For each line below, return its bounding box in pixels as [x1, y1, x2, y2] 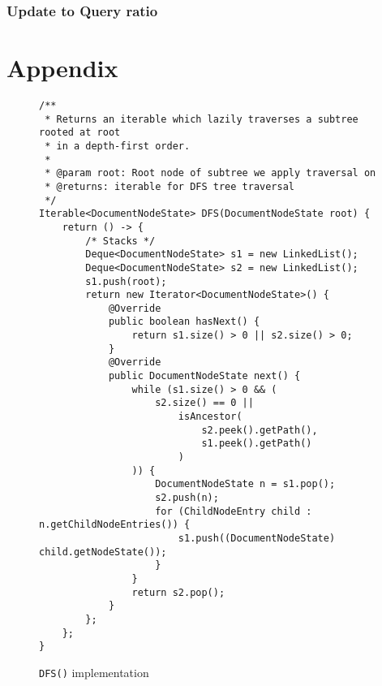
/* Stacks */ [85, 235, 156, 247]
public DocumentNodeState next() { [108, 370, 301, 382]
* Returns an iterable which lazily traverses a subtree [45, 113, 358, 125]
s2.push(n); [155, 492, 219, 503]
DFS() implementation [39, 663, 149, 680]
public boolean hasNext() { [108, 316, 260, 328]
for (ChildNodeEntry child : [155, 505, 312, 517]
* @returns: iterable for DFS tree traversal [45, 180, 294, 192]
